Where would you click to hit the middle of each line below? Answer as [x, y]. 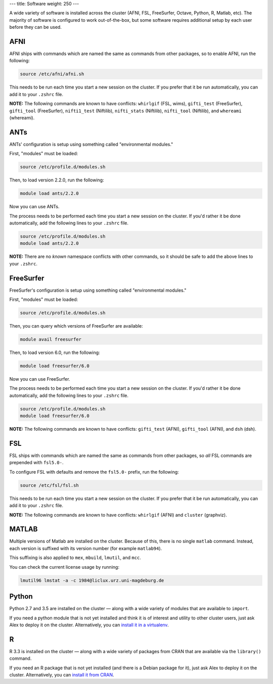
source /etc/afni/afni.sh [52, 74]
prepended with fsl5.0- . [36, 463]
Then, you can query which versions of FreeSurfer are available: [76, 326]
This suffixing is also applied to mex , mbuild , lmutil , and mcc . [75, 558]
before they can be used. [35, 27]
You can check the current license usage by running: [64, 567]
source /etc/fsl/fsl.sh [50, 485]
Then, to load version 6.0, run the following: [55, 352]
